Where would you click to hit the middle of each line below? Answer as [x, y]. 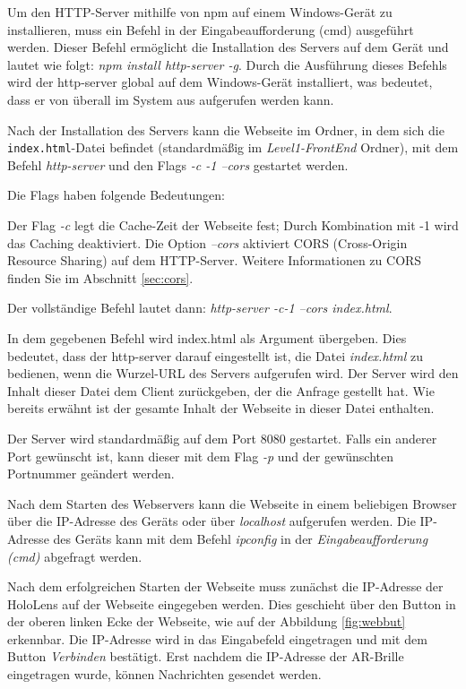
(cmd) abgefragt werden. [75, 556]
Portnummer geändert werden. [91, 474]
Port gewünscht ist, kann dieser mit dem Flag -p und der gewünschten [201, 456]
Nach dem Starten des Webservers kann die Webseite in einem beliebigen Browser [232, 503]
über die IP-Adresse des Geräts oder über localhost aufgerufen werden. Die [211, 521]
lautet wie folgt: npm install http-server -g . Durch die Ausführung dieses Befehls [227, 64]
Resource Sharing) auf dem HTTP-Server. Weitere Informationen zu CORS [215, 260]
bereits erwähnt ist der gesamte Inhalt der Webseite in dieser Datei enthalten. [221, 408]
